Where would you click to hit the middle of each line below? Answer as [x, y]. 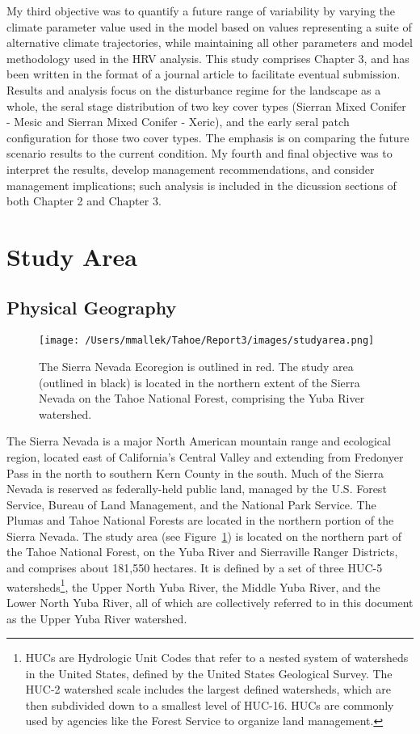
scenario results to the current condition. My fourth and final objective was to [199, 153]
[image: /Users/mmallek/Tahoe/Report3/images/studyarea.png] [207, 341]
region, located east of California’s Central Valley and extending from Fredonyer [205, 456]
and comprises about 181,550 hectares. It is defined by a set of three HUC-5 [195, 568]
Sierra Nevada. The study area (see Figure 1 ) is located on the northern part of [204, 536]
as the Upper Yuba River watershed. [97, 618]
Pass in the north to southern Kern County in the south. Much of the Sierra [195, 472]
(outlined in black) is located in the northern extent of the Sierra [199, 382]
